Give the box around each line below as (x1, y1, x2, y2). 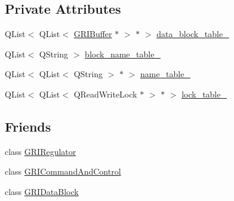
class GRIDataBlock (5, 185, 79, 197)
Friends (5, 117, 51, 135)
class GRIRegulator (5, 145, 76, 157)
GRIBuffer (73, 28, 112, 40)
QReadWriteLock (73, 87, 137, 100)
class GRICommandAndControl (5, 165, 121, 178)
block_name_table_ (85, 47, 161, 60)
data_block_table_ (156, 28, 229, 40)
